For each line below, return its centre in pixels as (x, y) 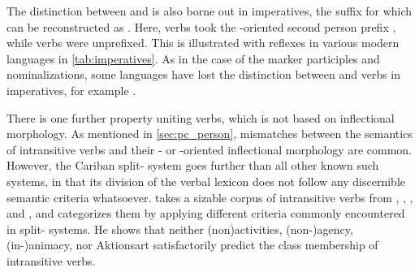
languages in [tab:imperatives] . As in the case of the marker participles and (193, 58)
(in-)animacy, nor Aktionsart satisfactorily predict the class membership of (192, 245)
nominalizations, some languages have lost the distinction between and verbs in (204, 74)
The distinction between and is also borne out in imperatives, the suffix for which (209, 11)
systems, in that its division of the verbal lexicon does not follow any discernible (206, 181)
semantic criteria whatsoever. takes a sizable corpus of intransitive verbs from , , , (210, 197)
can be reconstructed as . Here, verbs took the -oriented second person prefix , (201, 26)
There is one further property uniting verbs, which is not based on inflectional (201, 117)
